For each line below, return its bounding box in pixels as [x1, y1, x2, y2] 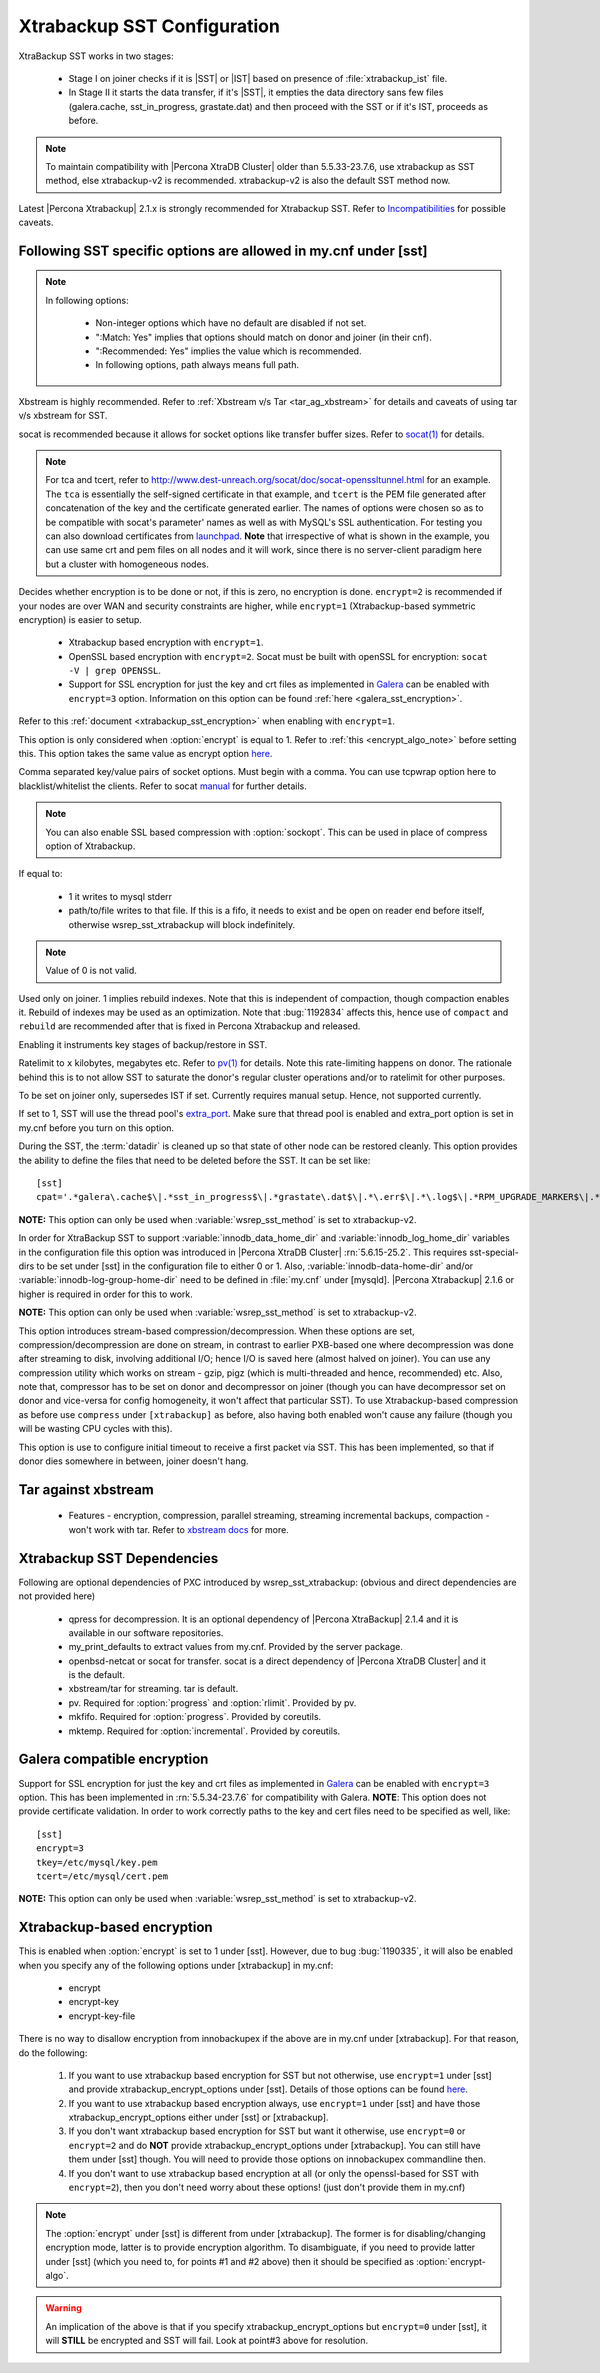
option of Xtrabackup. [45, 840, 136, 852]
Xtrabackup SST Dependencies [18, 1550, 219, 1567]
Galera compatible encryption [18, 1751, 209, 1768]
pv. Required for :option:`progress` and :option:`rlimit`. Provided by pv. [68, 1696, 357, 1709]
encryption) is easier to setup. [18, 613, 142, 625]
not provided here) [18, 1590, 96, 1602]
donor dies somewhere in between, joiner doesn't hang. [18, 1455, 249, 1467]
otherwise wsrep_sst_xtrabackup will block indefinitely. [68, 918, 296, 930]
